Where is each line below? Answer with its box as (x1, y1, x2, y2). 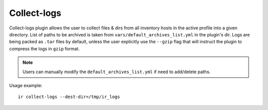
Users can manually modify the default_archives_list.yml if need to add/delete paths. (22, 69, 211, 75)
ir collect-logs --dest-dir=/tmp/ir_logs (18, 94, 120, 100)
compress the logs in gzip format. (9, 45, 80, 52)
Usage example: (9, 82, 43, 88)
